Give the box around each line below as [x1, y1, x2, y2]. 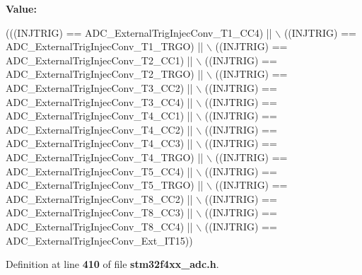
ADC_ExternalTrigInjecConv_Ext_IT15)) [6, 233, 193, 247]
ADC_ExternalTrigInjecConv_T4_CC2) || [6, 122, 193, 136]
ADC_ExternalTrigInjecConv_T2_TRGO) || [6, 66, 204, 81]
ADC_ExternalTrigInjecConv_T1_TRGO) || [6, 39, 204, 54]
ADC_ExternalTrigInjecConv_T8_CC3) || [6, 205, 193, 220]
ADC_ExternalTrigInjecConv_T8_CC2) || [6, 191, 193, 206]
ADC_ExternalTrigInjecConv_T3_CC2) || [6, 80, 193, 95]
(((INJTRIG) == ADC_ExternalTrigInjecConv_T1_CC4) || [6, 25, 272, 40]
